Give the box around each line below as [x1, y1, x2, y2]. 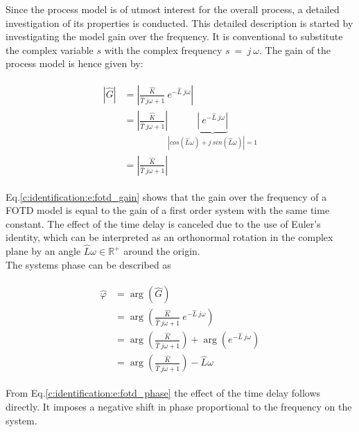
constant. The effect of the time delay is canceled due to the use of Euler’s [6, 216, 321, 231]
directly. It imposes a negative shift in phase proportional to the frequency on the [6, 399, 352, 414]
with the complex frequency [104, 42, 222, 57]
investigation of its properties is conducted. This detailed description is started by [6, 15, 353, 30]
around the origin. [123, 244, 200, 258]
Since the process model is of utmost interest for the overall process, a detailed [6, 2, 340, 16]
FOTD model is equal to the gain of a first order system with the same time [6, 203, 330, 217]
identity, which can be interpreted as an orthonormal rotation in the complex [6, 230, 333, 244]
